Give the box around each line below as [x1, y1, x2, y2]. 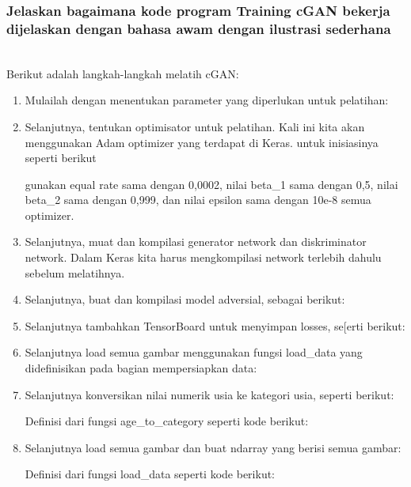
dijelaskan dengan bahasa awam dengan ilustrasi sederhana [6, 18, 391, 38]
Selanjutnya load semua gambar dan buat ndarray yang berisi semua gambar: [25, 439, 401, 455]
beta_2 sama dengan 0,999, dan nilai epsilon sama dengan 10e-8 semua [25, 191, 371, 208]
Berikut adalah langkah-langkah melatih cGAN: [6, 65, 239, 81]
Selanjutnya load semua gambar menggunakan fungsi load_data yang [25, 344, 363, 361]
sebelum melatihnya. [25, 264, 125, 281]
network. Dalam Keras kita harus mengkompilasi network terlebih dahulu [25, 249, 382, 266]
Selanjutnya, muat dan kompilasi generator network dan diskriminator [25, 233, 367, 250]
